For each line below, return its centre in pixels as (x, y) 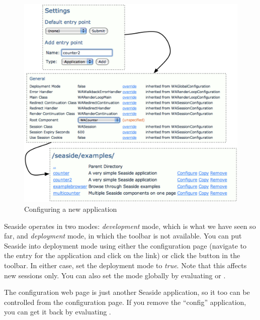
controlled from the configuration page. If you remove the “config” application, (125, 302)
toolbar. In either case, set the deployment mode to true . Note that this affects (125, 265)
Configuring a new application (71, 209)
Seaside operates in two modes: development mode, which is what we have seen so (130, 226)
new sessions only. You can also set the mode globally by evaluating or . (115, 275)
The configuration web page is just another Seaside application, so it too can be (127, 292)
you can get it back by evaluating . (58, 312)
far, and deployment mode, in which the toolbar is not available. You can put (123, 236)
